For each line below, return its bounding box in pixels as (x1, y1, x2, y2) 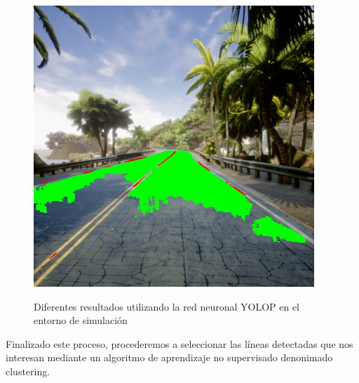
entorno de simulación (34, 313, 128, 327)
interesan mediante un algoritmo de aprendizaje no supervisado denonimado (6, 350, 333, 365)
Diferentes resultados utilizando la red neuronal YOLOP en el (34, 299, 299, 313)
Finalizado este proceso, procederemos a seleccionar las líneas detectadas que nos (6, 336, 353, 351)
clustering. (6, 363, 50, 378)
